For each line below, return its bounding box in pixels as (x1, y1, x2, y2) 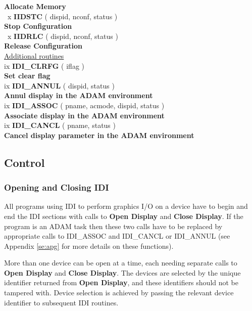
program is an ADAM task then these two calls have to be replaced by (4, 220, 223, 231)
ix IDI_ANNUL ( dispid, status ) (4, 80, 115, 91)
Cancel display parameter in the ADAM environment (4, 129, 194, 140)
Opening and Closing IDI (4, 181, 109, 194)
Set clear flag (4, 70, 51, 81)
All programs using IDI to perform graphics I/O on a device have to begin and (4, 201, 248, 211)
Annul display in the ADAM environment (4, 90, 153, 101)
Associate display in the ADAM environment (4, 110, 165, 120)
